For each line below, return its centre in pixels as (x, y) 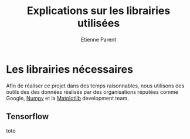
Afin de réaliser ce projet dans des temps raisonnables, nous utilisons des (95, 86)
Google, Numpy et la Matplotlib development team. (67, 98)
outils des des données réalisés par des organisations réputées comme (92, 91)
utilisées (99, 23)
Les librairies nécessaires (70, 69)
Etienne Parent (99, 39)
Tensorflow (28, 116)
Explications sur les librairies (99, 11)
